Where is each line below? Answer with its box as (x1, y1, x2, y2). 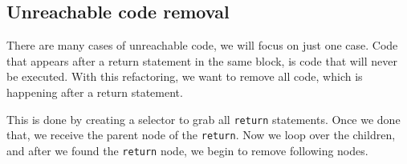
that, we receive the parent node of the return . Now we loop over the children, (6, 126, 396, 143)
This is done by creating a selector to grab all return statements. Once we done (6, 110, 401, 127)
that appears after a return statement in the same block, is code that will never (6, 52, 397, 69)
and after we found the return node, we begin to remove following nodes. (6, 142, 368, 158)
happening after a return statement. (6, 83, 183, 100)
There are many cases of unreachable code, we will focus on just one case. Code (6, 37, 398, 54)
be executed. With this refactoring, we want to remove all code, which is (6, 68, 363, 85)
